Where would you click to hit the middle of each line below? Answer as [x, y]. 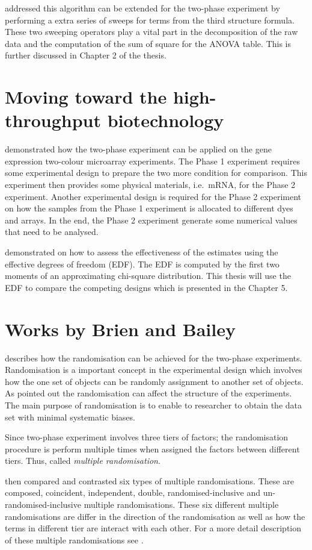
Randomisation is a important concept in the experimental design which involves [154, 370]
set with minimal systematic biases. [70, 417]
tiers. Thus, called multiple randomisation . [83, 461]
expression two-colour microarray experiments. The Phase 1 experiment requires [152, 161]
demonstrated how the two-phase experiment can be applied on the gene [138, 149]
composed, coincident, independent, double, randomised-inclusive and [133, 492]
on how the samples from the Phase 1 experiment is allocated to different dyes [149, 208]
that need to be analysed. [52, 232]
